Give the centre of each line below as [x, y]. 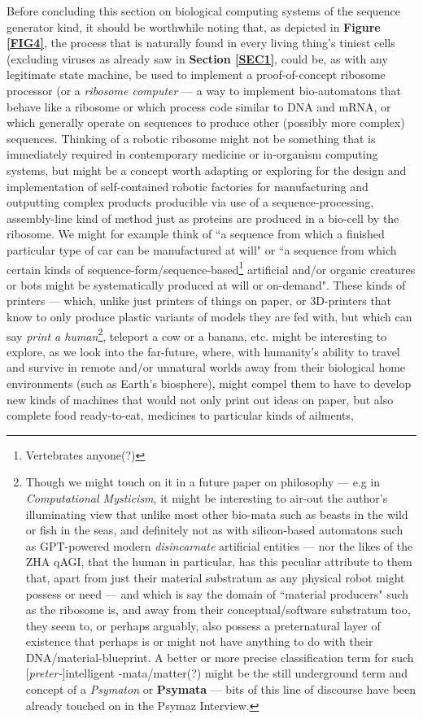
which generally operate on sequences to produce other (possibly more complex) [206, 122]
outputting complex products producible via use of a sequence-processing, [190, 202]
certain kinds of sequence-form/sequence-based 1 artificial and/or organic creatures [211, 268]
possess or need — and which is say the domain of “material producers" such [217, 593]
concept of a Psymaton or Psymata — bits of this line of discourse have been [221, 689]
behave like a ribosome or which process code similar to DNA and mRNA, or [199, 106]
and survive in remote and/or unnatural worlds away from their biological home [206, 367]
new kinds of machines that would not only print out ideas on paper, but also [200, 399]
